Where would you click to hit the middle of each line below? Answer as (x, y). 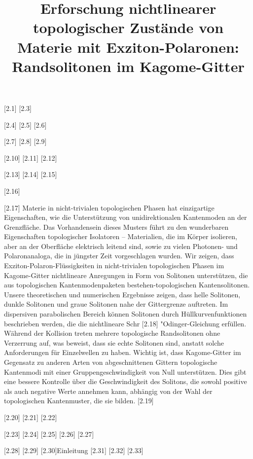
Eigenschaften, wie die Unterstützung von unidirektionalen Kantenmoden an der (126, 217)
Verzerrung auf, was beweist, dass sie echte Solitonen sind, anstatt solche (114, 342)
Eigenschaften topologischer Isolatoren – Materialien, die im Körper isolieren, (121, 236)
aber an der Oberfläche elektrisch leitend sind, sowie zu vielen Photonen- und (121, 246)
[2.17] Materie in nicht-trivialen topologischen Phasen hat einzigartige (109, 207)
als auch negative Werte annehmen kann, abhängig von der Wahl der (108, 391)
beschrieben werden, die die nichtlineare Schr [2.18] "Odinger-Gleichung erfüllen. (125, 323)
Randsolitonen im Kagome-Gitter (128, 66)
